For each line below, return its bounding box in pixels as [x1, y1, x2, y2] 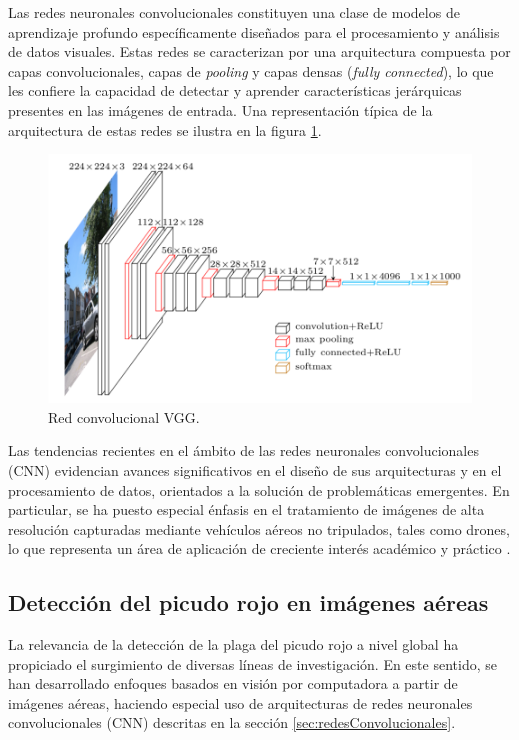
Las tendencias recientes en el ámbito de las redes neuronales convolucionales [8, 440, 479, 461]
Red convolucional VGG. [48, 406, 200, 427]
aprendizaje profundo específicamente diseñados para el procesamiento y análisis [8, 21, 500, 42]
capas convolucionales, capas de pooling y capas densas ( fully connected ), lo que [8, 60, 494, 81]
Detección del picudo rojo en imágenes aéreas [8, 587, 489, 618]
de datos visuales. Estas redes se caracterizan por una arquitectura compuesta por [8, 41, 511, 62]
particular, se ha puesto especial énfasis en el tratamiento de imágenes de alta [8, 499, 485, 520]
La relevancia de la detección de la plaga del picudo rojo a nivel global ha [8, 634, 459, 655]
